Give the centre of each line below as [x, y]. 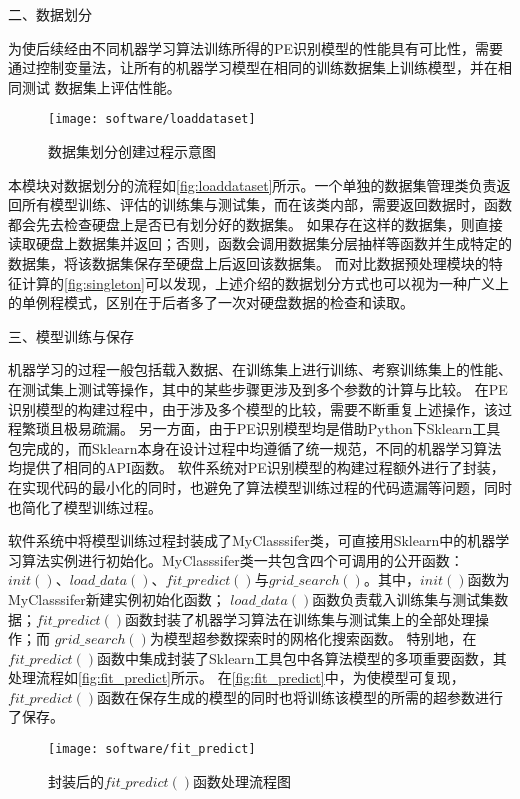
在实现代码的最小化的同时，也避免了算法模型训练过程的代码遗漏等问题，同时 [260, 486]
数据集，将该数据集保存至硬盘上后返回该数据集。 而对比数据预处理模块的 [248, 263]
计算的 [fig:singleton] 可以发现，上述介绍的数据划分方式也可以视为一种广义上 [265, 282]
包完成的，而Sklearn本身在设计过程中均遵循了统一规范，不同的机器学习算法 [255, 447]
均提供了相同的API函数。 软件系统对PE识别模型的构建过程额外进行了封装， [256, 467]
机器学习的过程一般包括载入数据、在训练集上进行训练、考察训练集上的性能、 [260, 369]
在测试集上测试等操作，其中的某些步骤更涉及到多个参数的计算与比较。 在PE [258, 388]
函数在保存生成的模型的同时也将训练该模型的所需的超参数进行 [300, 696]
